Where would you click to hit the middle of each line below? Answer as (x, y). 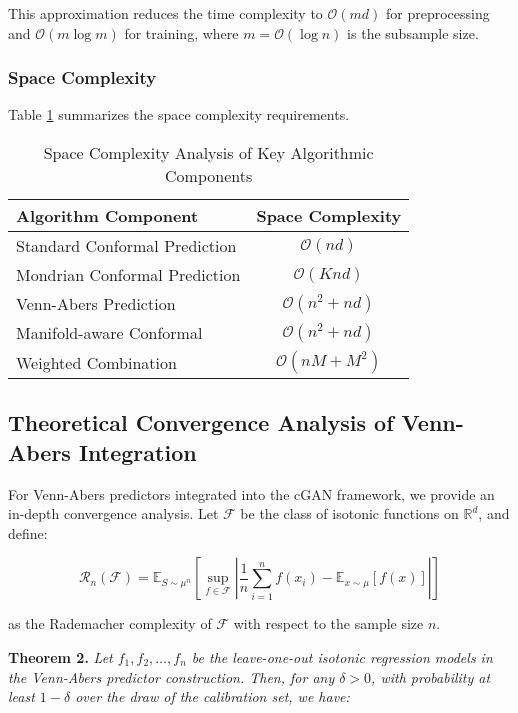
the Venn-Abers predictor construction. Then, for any (171, 676)
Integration (137, 451)
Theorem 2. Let (60, 656)
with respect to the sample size (328, 623)
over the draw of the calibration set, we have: (212, 696)
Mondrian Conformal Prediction (128, 274)
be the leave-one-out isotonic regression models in (342, 656)
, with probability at (431, 676)
